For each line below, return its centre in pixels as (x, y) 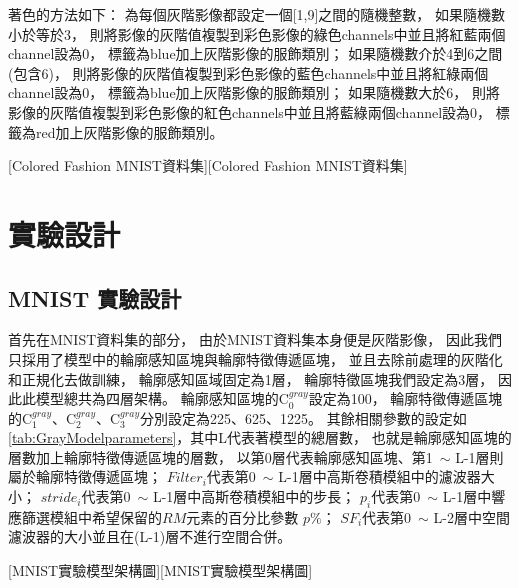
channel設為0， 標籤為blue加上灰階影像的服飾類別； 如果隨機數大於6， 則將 (254, 92)
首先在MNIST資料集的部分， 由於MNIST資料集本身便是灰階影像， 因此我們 (255, 339)
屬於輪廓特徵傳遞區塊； (85, 476)
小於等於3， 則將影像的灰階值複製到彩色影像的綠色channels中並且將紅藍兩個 (257, 33)
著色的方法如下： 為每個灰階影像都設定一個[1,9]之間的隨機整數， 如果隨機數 (256, 14)
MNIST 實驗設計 (95, 297)
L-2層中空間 (471, 516)
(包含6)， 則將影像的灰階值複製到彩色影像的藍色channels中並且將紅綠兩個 (248, 72)
